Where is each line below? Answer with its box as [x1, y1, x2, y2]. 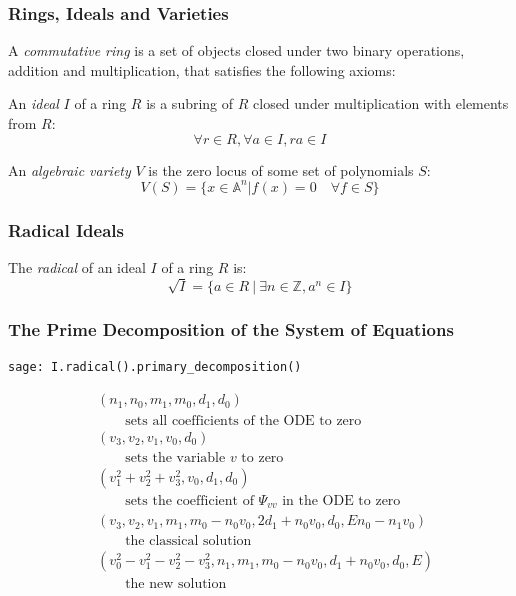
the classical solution [125, 534, 252, 549]
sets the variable [125, 450, 226, 465]
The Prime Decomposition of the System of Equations [8, 316, 454, 341]
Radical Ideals [8, 217, 124, 242]
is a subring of [146, 93, 234, 114]
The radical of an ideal [8, 256, 146, 277]
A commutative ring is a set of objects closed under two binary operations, [8, 40, 465, 61]
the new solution [125, 577, 227, 592]
